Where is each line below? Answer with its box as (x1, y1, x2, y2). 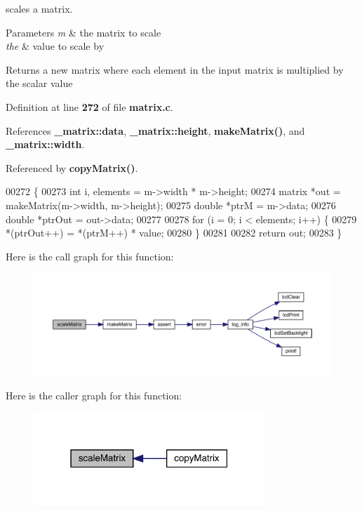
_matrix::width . (6, 137, 85, 152)
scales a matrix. (6, 1, 73, 15)
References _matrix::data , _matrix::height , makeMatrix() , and (6, 123, 305, 138)
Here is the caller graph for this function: (6, 387, 182, 402)
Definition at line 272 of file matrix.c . (6, 99, 173, 114)
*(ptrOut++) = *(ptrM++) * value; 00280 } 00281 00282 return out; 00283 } (6, 225, 342, 240)
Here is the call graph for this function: (6, 248, 174, 263)
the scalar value (6, 76, 73, 91)
